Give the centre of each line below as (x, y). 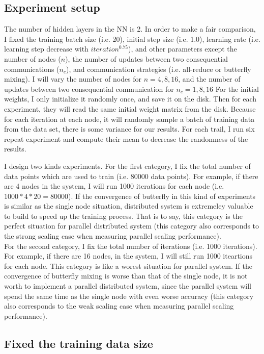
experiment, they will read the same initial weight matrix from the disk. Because (130, 108)
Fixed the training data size (79, 343)
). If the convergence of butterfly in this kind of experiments (162, 196)
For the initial (237, 88)
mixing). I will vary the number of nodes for (73, 79)
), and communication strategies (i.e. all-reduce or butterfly (159, 69)
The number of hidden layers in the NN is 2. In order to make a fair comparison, (130, 29)
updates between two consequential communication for (89, 88)
